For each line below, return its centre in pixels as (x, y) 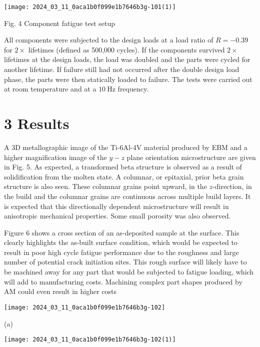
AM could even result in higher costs (60, 291)
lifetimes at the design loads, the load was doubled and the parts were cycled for (127, 59)
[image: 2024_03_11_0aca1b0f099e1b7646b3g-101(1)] (90, 7)
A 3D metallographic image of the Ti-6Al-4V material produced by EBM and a (126, 147)
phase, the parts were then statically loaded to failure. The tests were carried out (128, 79)
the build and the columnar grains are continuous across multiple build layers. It (127, 196)
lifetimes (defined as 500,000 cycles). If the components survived (126, 49)
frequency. (133, 89)
